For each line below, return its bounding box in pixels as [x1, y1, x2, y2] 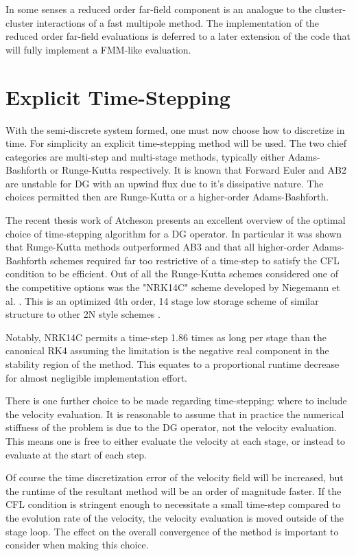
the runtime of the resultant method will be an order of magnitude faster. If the [5, 483, 342, 498]
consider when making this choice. [5, 537, 149, 552]
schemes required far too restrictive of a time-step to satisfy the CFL [49, 253, 340, 267]
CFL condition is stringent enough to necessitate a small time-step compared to [5, 497, 341, 511]
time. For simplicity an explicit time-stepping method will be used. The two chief [5, 136, 347, 150]
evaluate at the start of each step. [5, 447, 147, 461]
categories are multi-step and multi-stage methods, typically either [5, 149, 285, 163]
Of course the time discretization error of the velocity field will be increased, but [5, 470, 344, 485]
